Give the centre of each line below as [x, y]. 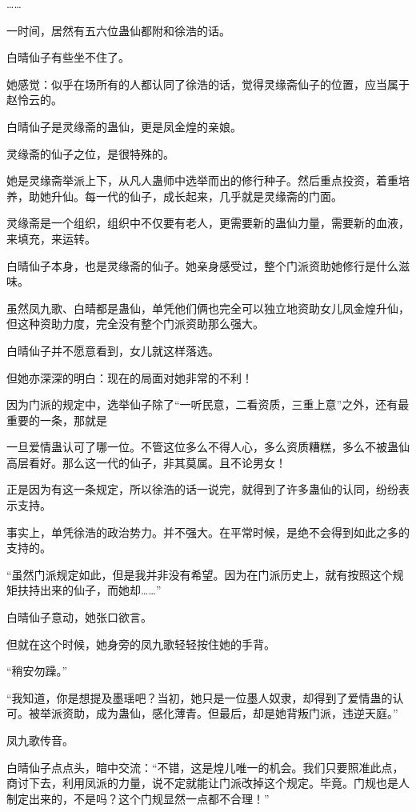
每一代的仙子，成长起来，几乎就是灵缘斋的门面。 [213, 196]
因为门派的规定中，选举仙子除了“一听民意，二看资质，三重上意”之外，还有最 [208, 404]
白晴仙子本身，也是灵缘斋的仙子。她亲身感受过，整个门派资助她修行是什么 [202, 265]
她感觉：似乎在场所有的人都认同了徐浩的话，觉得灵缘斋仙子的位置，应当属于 [208, 84]
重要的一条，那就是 [57, 420]
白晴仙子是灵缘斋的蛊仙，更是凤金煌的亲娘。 [124, 126]
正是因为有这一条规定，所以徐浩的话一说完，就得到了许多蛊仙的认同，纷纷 [202, 489]
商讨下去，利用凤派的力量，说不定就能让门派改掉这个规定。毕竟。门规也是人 [208, 783]
